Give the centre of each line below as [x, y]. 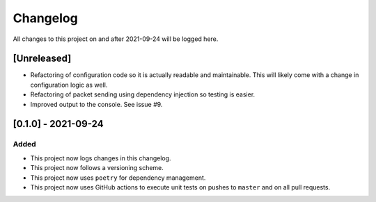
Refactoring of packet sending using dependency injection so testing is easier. [143, 94]
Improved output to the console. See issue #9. [96, 104]
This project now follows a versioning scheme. [97, 168]
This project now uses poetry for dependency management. [118, 178]
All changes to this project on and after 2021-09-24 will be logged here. [116, 39]
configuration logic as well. [69, 85]
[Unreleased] [42, 59]
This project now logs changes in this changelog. [101, 158]
